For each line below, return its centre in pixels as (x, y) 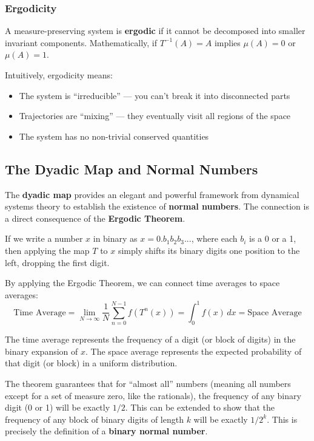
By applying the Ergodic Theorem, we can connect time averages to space (142, 283)
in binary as (115, 238)
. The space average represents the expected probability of (194, 351)
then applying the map (47, 250)
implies (227, 42)
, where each (214, 238)
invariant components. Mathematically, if (81, 42)
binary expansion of (42, 351)
